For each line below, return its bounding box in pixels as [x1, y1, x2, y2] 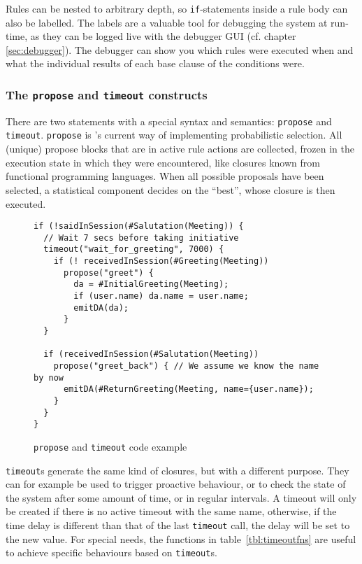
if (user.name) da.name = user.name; [73, 291, 249, 302]
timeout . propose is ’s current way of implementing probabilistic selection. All [6, 127, 342, 142]
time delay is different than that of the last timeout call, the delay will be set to [6, 518, 350, 532]
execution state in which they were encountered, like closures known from [6, 155, 320, 169]
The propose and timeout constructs [6, 85, 208, 103]
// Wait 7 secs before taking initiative [43, 232, 239, 243]
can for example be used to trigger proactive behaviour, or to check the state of [6, 477, 346, 491]
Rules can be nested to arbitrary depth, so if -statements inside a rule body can [6, 1, 348, 15]
